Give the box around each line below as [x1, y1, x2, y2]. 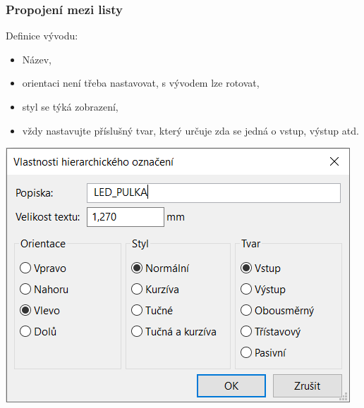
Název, [22, 51, 52, 66]
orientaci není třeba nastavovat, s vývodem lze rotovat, [22, 75, 260, 90]
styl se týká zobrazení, [22, 99, 119, 113]
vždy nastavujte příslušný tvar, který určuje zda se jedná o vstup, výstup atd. [22, 123, 359, 137]
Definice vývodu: [6, 28, 78, 43]
